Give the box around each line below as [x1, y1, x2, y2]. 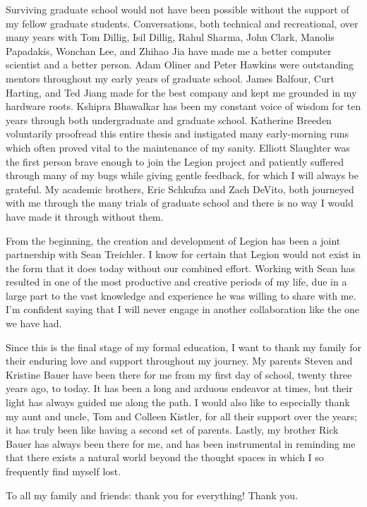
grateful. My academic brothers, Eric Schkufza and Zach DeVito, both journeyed [6, 181, 354, 196]
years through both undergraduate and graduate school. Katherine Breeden [6, 112, 332, 127]
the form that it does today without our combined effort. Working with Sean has [6, 260, 356, 275]
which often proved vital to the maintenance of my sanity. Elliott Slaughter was [6, 140, 350, 154]
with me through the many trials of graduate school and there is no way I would [6, 195, 354, 210]
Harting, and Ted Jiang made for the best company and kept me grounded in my [6, 85, 357, 99]
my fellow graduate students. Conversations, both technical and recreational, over [6, 16, 359, 30]
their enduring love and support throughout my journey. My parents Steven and [6, 353, 353, 368]
